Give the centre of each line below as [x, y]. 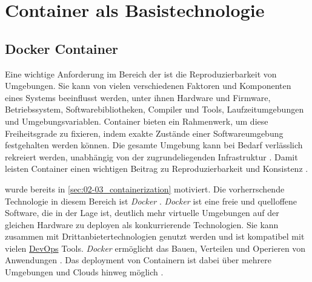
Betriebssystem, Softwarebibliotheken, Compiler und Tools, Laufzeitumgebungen [154, 109]
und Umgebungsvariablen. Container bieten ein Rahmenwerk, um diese [137, 121]
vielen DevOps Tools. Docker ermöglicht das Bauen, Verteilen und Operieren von [155, 248]
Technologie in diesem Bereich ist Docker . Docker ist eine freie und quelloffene [151, 201]
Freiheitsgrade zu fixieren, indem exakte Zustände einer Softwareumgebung [144, 133]
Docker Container [62, 48]
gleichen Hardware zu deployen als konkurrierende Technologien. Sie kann [142, 224]
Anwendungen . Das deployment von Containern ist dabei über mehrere [138, 260]
